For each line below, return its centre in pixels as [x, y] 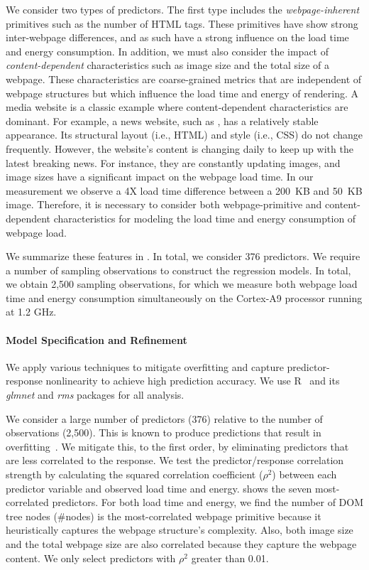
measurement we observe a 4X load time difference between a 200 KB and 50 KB [184, 190]
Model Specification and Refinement [97, 339]
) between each [304, 474]
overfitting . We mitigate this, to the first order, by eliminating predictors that [177, 446]
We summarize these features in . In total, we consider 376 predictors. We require [183, 256]
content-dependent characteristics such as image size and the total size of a [168, 65]
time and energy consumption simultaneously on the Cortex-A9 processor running [184, 297]
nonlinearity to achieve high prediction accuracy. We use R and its [193, 381]
